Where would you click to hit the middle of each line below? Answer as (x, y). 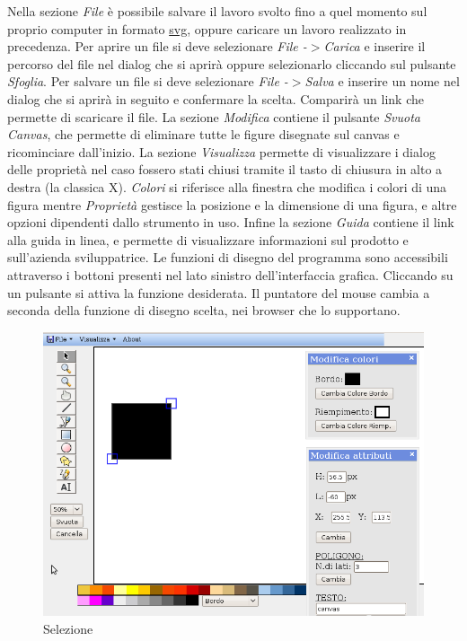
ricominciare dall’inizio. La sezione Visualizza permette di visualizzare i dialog (221, 151)
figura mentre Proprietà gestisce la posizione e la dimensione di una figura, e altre (232, 204)
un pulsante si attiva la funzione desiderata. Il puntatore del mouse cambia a (219, 292)
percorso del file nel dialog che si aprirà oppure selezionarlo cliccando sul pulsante (232, 63)
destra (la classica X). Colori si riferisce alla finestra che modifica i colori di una (227, 186)
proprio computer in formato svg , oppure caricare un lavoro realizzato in (207, 28)
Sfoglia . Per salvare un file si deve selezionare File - (148, 81)
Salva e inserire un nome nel (382, 81)
